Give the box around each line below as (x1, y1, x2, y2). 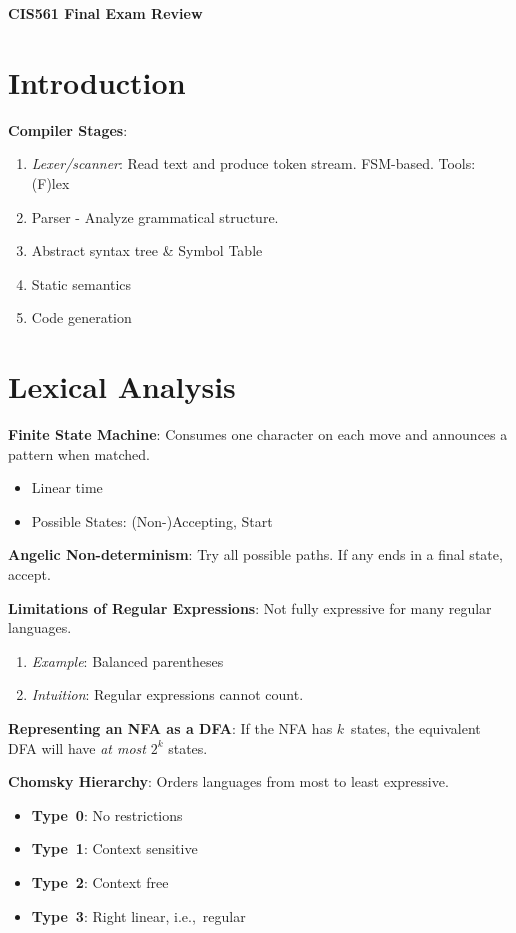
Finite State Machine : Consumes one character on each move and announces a (8, 424, 508, 444)
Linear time (31, 477, 103, 498)
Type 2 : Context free (31, 871, 169, 892)
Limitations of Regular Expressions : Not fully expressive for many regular (8, 597, 492, 618)
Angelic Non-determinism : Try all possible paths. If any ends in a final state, (8, 544, 503, 565)
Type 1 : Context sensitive (31, 838, 198, 859)
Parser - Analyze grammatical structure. (31, 206, 279, 227)
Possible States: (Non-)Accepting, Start (31, 510, 273, 531)
